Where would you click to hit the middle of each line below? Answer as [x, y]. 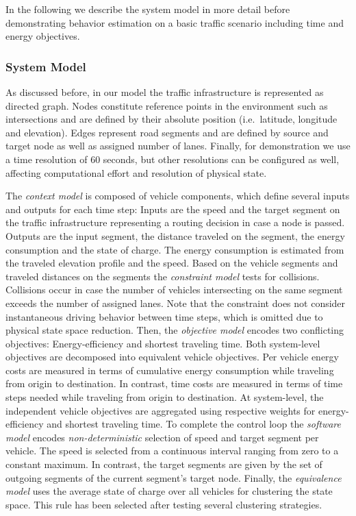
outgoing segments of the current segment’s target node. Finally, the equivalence [174, 477]
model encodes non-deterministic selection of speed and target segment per [162, 437]
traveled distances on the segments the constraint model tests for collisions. [163, 276]
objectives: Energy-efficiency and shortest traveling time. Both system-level [163, 343]
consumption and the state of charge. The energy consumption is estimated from [175, 249]
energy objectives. [43, 36]
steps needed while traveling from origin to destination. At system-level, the [165, 397]
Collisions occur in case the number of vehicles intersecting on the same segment [174, 290]
